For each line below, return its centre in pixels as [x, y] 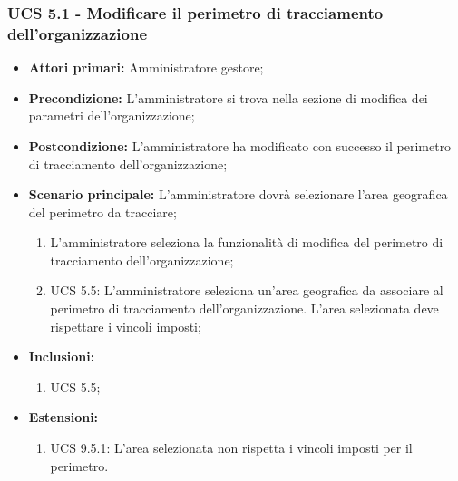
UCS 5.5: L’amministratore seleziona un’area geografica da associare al [247, 290]
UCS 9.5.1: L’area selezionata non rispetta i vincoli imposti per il [231, 448]
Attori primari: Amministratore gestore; [146, 67]
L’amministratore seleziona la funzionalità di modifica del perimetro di [247, 242]
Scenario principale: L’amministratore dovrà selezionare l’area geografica [238, 194]
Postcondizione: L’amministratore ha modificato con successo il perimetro [240, 145]
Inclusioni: [62, 356]
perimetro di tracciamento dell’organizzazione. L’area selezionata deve [244, 308]
